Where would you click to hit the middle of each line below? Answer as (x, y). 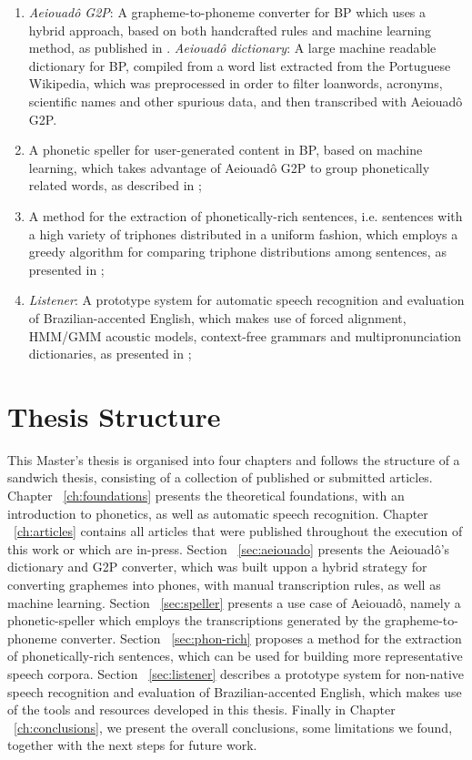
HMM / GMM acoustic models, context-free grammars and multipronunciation (245, 335)
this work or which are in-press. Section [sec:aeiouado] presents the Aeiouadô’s (229, 548)
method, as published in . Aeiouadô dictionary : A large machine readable (232, 48)
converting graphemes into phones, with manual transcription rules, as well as (224, 584)
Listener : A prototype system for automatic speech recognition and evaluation (246, 300)
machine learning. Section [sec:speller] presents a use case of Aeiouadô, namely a (234, 602)
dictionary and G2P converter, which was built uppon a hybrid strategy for (217, 567)
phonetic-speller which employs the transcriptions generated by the (194, 620)
